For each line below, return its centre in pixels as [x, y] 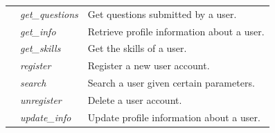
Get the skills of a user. [137, 48]
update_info [46, 117]
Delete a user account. [135, 99]
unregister [41, 99]
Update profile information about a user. [174, 117]
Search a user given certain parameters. [171, 83]
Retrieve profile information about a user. [176, 31]
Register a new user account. [149, 65]
